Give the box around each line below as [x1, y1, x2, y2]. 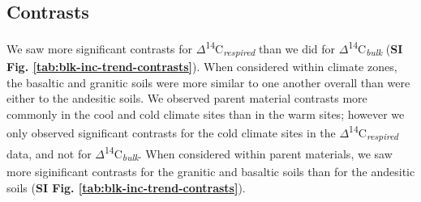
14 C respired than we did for [205, 38, 336, 59]
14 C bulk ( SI [348, 38, 403, 59]
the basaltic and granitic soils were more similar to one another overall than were [6, 74, 410, 90]
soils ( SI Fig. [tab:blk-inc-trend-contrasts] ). [6, 179, 246, 196]
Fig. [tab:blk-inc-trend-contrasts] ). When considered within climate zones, [6, 57, 397, 74]
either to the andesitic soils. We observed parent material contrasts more [6, 90, 367, 107]
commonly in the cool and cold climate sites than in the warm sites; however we [6, 105, 405, 122]
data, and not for [6, 145, 92, 162]
